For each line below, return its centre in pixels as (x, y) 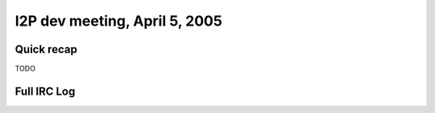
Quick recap (46, 49)
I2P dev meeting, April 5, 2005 (119, 21)
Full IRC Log (45, 91)
